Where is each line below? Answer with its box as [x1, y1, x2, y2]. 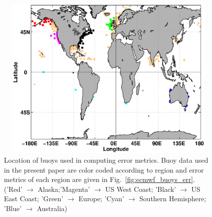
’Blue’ [4, 203, 22, 213]
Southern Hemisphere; [139, 193, 206, 204]
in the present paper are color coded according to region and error [4, 164, 204, 175]
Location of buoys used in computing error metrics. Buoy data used [4, 154, 209, 165]
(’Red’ [4, 183, 23, 194]
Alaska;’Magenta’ [37, 183, 90, 194]
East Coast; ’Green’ [4, 193, 64, 204]
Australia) [36, 203, 68, 213]
